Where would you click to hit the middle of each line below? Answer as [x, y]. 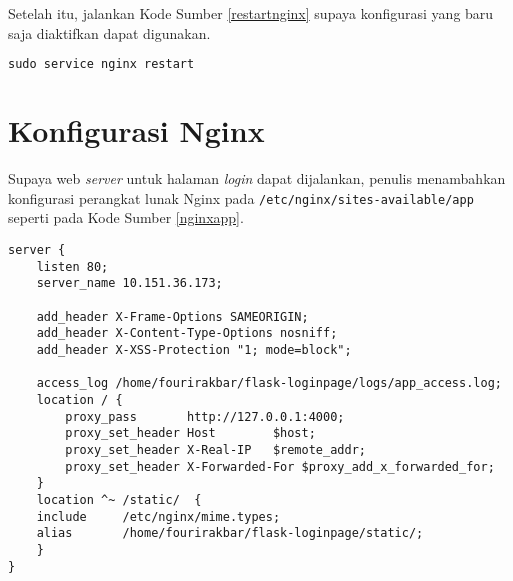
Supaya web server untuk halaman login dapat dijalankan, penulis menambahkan [257, 178]
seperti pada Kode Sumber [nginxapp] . [126, 217]
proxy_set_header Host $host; [190, 433]
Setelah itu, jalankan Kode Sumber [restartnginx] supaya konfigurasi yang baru [251, 13]
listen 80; [72, 266]
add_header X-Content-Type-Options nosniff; [187, 333]
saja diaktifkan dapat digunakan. [109, 32]
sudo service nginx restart [101, 64]
